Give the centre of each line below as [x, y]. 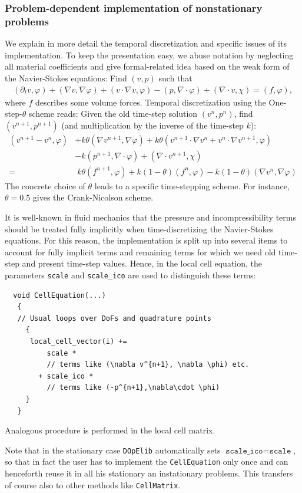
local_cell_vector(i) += [78, 342]
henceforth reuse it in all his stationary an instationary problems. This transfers [149, 473]
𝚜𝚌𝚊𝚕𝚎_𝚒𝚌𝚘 [244, 451]
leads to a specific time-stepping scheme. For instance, [192, 185]
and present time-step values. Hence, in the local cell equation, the [142, 263]
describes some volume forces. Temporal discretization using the [151, 102]
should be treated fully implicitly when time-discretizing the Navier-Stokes [139, 229]
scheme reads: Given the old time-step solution [113, 114]
